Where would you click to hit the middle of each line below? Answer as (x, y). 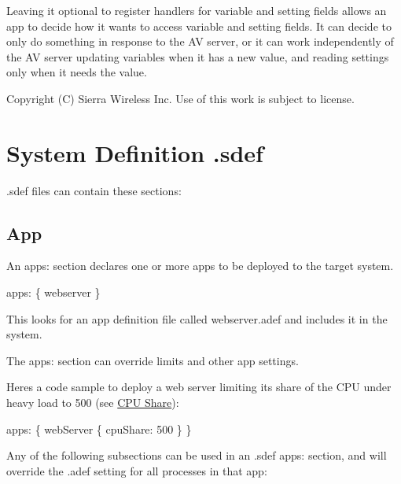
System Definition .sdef (135, 152)
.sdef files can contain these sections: (94, 190)
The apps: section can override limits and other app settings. (153, 360)
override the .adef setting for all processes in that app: (137, 470)
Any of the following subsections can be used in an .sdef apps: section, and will (197, 455)
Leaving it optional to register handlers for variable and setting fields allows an (197, 10)
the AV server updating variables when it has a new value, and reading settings (198, 56)
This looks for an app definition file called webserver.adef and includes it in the (197, 318)
